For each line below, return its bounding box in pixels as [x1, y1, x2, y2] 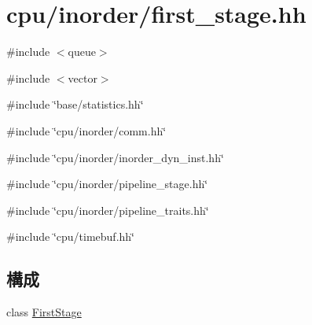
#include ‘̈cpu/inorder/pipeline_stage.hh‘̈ [6, 175, 208, 192]
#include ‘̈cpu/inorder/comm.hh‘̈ [6, 122, 167, 138]
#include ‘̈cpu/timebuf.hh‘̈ [6, 228, 134, 245]
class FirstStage [6, 304, 82, 320]
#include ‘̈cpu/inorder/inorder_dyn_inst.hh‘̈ [6, 149, 224, 165]
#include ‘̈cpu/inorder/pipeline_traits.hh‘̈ [6, 201, 209, 218]
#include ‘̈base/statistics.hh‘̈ [6, 96, 144, 113]
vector [68, 69, 97, 86]
